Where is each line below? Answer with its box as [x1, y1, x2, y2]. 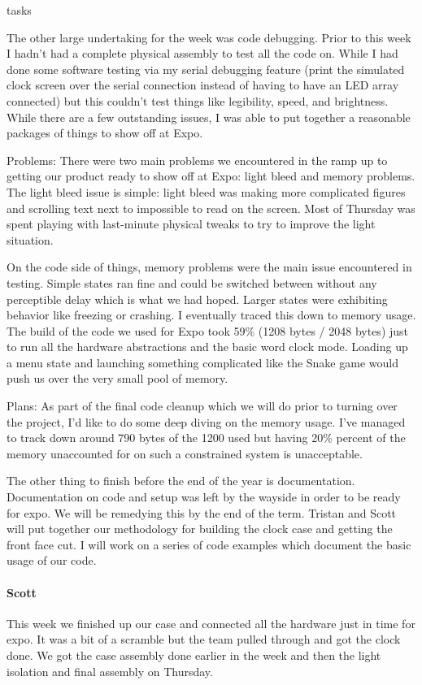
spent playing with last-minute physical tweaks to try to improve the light [7, 215, 376, 232]
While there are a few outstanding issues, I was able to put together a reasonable [7, 108, 411, 125]
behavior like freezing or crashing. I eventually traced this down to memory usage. [7, 306, 416, 323]
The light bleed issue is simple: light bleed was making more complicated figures [7, 183, 406, 200]
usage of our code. [7, 552, 97, 569]
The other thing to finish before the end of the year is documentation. [7, 472, 355, 489]
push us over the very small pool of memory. [7, 370, 228, 387]
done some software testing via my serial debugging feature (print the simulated [7, 60, 405, 77]
